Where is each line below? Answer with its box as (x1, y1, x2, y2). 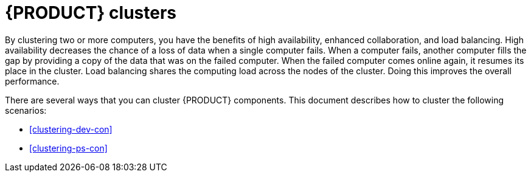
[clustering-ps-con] (29, 142, 108, 153)
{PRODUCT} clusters (5, 2, 177, 23)
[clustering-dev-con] (29, 123, 113, 134)
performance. (5, 75, 60, 86)
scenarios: (5, 105, 47, 116)
